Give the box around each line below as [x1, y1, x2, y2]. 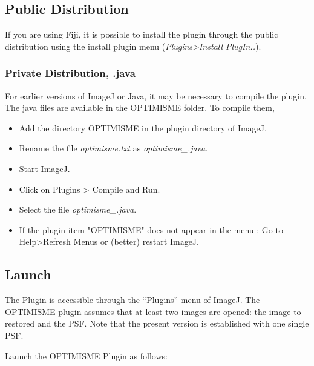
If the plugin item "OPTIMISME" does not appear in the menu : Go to [19, 223, 283, 236]
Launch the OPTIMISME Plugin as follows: [5, 349, 168, 362]
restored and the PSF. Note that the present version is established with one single [5, 317, 309, 330]
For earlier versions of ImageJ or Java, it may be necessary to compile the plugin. [5, 89, 307, 102]
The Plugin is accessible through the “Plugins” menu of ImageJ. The [5, 293, 260, 306]
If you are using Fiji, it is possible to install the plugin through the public [5, 28, 278, 41]
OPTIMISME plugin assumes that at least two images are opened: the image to [5, 305, 301, 318]
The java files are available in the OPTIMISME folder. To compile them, [5, 101, 275, 114]
